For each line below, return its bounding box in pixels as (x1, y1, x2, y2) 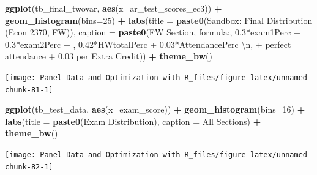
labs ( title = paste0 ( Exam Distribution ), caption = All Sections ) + (5, 114, 261, 127)
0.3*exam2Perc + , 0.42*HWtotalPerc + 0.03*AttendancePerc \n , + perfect (5, 37, 291, 50)
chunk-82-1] (5, 162, 53, 171)
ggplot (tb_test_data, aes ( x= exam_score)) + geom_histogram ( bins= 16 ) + (5, 103, 305, 116)
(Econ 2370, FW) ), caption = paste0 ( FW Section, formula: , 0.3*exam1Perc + (5, 26, 300, 39)
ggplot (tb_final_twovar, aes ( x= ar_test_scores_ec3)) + (5, 2, 222, 14)
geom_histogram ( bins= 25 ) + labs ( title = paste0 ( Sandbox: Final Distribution (5, 13, 313, 26)
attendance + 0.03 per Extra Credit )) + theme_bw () (5, 50, 213, 62)
